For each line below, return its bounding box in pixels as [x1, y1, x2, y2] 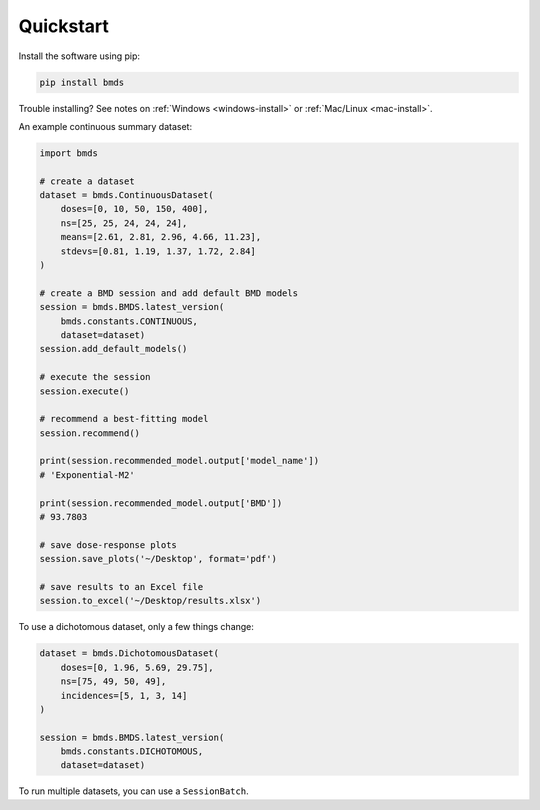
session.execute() [39, 385, 130, 397]
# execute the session [39, 371, 151, 383]
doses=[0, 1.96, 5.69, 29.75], [60, 661, 214, 673]
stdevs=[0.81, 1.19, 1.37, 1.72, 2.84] [60, 245, 257, 257]
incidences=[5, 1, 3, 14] [60, 690, 188, 701]
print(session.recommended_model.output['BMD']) [39, 497, 283, 509]
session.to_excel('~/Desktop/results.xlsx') [39, 595, 262, 607]
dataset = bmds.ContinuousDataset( [39, 190, 214, 201]
